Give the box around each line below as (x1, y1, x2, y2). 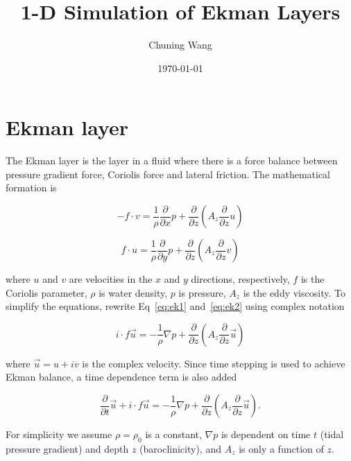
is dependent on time (221, 427, 311, 441)
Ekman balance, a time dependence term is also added (6, 369, 237, 384)
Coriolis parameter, (6, 285, 87, 299)
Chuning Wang (148, 37, 212, 52)
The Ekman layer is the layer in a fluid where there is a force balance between (6, 153, 338, 168)
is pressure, (178, 285, 226, 299)
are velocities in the (69, 272, 153, 286)
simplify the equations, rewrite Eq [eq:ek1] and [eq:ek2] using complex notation (6, 299, 345, 313)
